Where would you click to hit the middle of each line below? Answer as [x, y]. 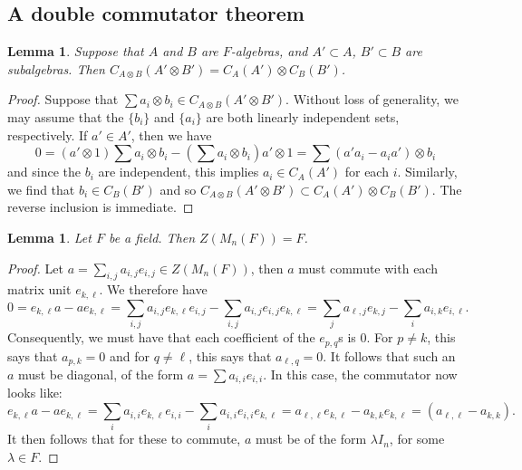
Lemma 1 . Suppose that [76, 51]
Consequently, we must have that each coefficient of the [161, 337]
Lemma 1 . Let [49, 237]
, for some [417, 439]
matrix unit [39, 289]
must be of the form [311, 439]
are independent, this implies [179, 172]
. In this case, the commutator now [360, 374]
